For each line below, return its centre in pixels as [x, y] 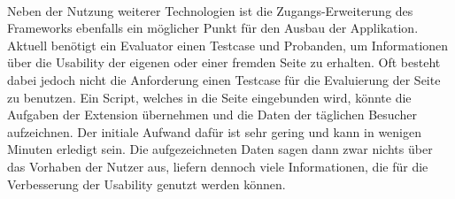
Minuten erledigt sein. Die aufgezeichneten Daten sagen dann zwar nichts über [220, 149]
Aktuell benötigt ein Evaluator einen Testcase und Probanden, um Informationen [228, 45]
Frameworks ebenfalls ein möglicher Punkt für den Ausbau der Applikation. [213, 28]
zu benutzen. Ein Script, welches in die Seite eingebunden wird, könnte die [209, 97]
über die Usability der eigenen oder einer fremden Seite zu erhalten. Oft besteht [224, 62]
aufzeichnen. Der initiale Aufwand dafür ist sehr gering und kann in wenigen [215, 131]
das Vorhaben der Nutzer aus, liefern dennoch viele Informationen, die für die [218, 166]
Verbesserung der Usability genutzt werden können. [147, 184]
